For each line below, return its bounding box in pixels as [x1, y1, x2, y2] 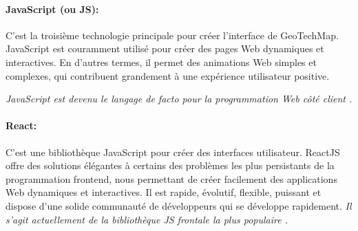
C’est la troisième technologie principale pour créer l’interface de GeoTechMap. [6, 27, 339, 42]
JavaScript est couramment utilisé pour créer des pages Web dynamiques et [6, 41, 324, 56]
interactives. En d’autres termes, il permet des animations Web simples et [6, 54, 317, 69]
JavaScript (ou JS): [6, 1, 99, 16]
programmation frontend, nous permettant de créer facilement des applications [6, 171, 337, 186]
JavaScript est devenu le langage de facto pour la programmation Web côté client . [6, 91, 352, 106]
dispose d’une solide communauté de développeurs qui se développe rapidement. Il [6, 198, 352, 212]
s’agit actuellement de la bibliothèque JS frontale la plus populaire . [6, 212, 288, 226]
